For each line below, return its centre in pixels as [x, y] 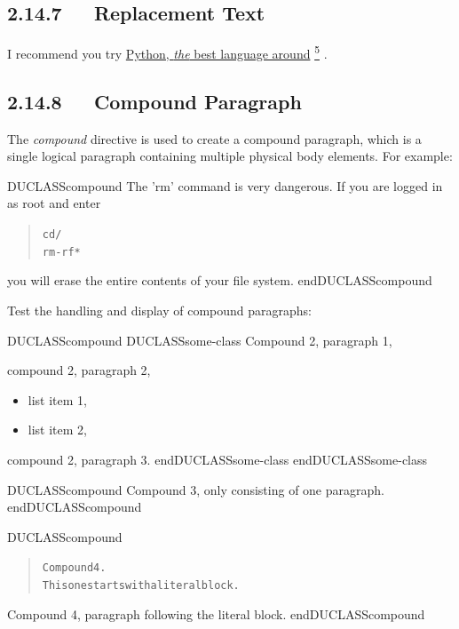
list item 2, [57, 430]
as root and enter [54, 203]
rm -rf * [61, 252]
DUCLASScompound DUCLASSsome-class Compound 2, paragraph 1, [200, 340]
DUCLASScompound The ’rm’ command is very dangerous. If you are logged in [225, 185]
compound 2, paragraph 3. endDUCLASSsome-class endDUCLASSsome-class [218, 459]
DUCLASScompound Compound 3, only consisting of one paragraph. [196, 489]
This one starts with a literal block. [141, 585]
